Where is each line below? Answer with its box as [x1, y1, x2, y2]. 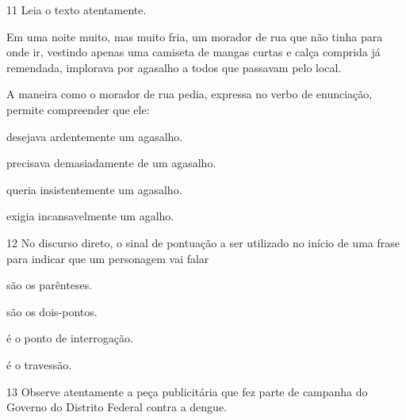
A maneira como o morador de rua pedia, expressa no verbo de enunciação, [6, 86, 373, 102]
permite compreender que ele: [6, 101, 150, 117]
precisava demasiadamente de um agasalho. [6, 155, 216, 171]
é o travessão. [6, 356, 72, 372]
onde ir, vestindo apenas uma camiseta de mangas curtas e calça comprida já [6, 44, 381, 60]
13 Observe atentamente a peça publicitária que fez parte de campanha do [6, 383, 368, 399]
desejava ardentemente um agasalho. [6, 128, 183, 144]
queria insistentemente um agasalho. [6, 181, 182, 197]
